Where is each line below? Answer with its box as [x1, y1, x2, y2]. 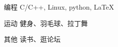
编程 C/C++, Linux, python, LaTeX [4, 2, 114, 12]
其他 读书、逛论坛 [4, 34, 61, 44]
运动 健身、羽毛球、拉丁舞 [4, 18, 88, 28]
